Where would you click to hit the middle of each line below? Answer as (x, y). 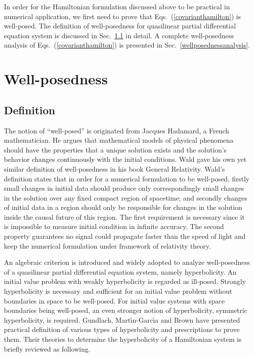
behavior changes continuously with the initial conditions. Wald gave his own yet (125, 159)
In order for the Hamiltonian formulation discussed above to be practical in (117, 6)
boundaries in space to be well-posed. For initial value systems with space (115, 300)
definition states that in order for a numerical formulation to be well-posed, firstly (127, 178)
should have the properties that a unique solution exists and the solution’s (115, 149)
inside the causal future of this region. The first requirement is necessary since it (124, 217)
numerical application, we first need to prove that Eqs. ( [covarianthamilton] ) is (123, 16)
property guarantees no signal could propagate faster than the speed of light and (125, 236)
